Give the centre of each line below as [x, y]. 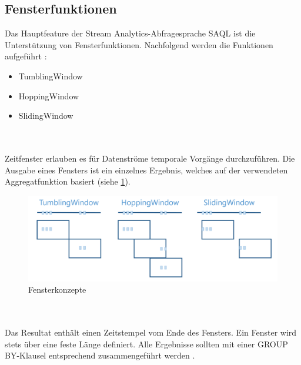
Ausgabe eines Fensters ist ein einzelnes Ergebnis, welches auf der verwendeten [146, 170]
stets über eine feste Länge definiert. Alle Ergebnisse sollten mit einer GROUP [146, 344]
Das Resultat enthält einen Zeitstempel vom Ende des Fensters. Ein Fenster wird [151, 332]
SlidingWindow [46, 115]
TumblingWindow [51, 76]
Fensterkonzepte [57, 289]
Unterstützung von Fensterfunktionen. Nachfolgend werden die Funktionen [139, 44]
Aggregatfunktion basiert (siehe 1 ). [68, 181]
